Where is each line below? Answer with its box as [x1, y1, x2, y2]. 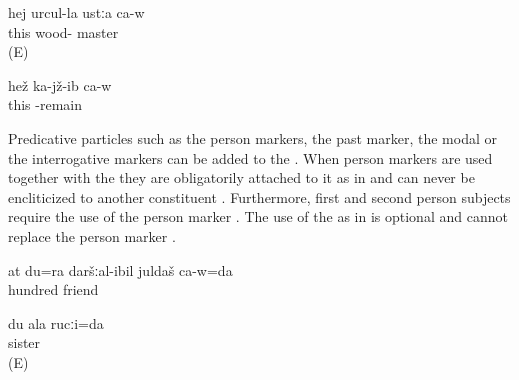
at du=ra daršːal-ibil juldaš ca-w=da [8, 259, 233, 280]
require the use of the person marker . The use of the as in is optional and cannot [8, 206, 508, 227]
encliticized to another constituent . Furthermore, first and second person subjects [8, 186, 511, 207]
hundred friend [8, 279, 99, 300]
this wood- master [8, 21, 119, 42]
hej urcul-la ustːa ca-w [8, 2, 145, 22]
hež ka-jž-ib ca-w [8, 74, 112, 95]
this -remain [8, 94, 83, 115]
